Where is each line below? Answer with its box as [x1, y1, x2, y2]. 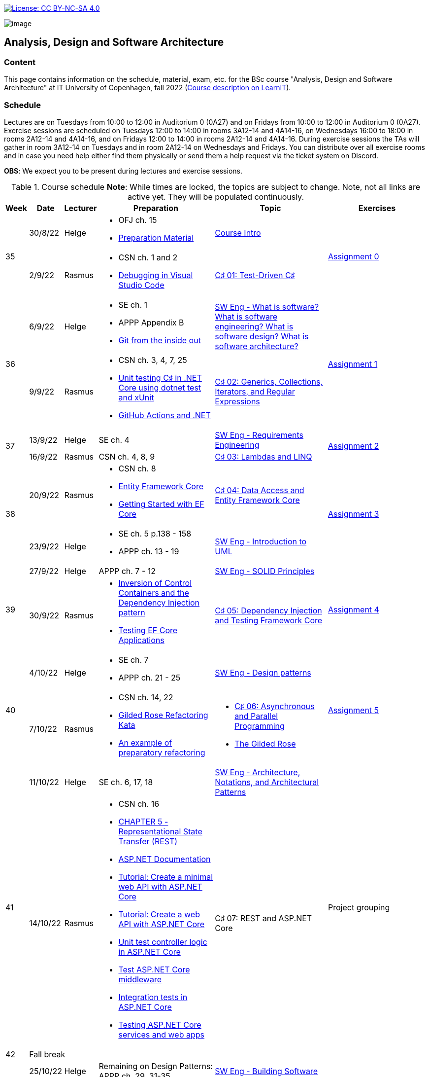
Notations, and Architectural [215, 777, 319, 787]
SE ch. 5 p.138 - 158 [118, 528, 192, 538]
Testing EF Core [118, 625, 178, 635]
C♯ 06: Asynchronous [234, 701, 315, 711]
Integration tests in [118, 992, 188, 1002]
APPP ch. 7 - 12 [99, 566, 156, 576]
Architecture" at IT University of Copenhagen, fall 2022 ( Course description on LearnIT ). [4, 83, 291, 92]
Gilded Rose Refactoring [118, 710, 208, 720]
